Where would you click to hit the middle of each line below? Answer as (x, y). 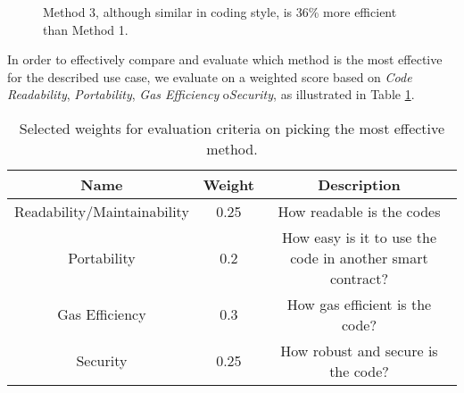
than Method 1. (86, 29)
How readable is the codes (359, 211)
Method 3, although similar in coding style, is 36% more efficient (220, 12)
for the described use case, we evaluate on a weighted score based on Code (210, 76)
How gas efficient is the (359, 304)
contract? (359, 278)
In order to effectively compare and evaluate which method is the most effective (225, 59)
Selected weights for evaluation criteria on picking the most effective (232, 128)
